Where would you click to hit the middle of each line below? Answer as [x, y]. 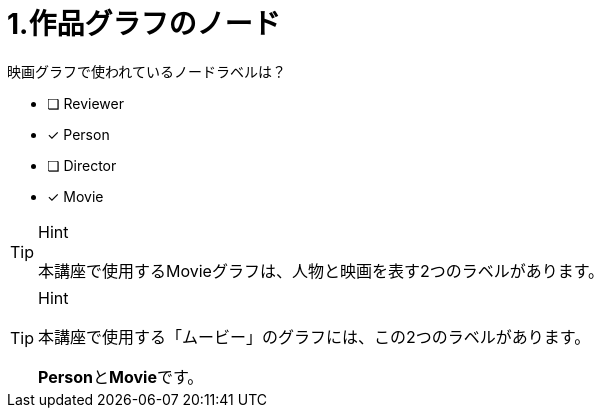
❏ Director [82, 165]
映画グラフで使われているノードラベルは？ [146, 71]
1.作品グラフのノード [144, 24]
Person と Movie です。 [121, 376]
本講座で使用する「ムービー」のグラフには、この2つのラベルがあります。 [314, 336]
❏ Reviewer [85, 103]
